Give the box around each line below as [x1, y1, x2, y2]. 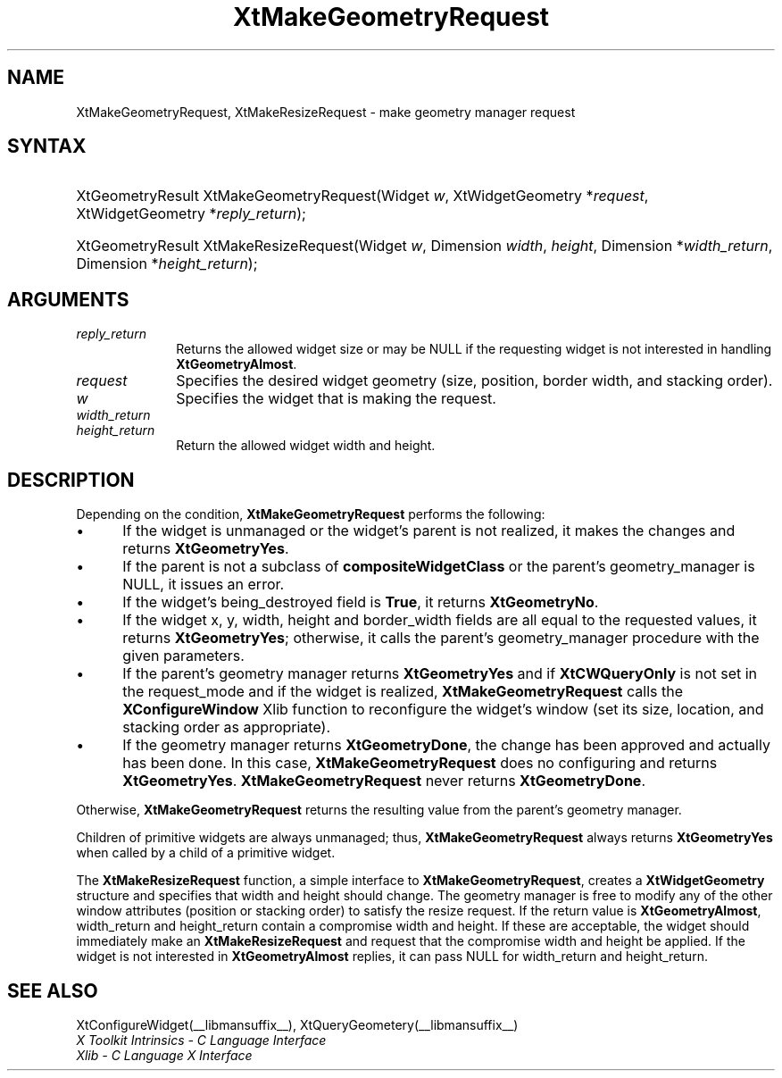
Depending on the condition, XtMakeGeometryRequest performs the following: [76, 506, 545, 522]
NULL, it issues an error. [122, 575, 285, 594]
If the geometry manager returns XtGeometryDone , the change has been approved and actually [122, 736, 770, 755]
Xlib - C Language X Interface [76, 1047, 253, 1063]
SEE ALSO [7, 979, 98, 1002]
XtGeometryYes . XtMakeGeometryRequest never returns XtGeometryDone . [122, 772, 645, 790]
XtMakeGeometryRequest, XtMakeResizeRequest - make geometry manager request [76, 104, 576, 120]
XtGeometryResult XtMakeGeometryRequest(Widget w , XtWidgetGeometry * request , [76, 187, 649, 205]
